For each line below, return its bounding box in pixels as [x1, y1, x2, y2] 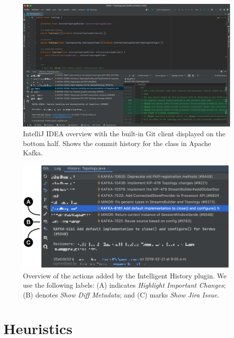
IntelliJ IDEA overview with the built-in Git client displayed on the [23, 128, 226, 138]
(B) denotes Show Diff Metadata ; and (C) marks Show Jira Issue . [23, 289, 219, 299]
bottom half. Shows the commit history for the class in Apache [23, 138, 211, 148]
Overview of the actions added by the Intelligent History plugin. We [23, 270, 227, 280]
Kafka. [23, 148, 43, 158]
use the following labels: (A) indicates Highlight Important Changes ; [23, 280, 226, 290]
